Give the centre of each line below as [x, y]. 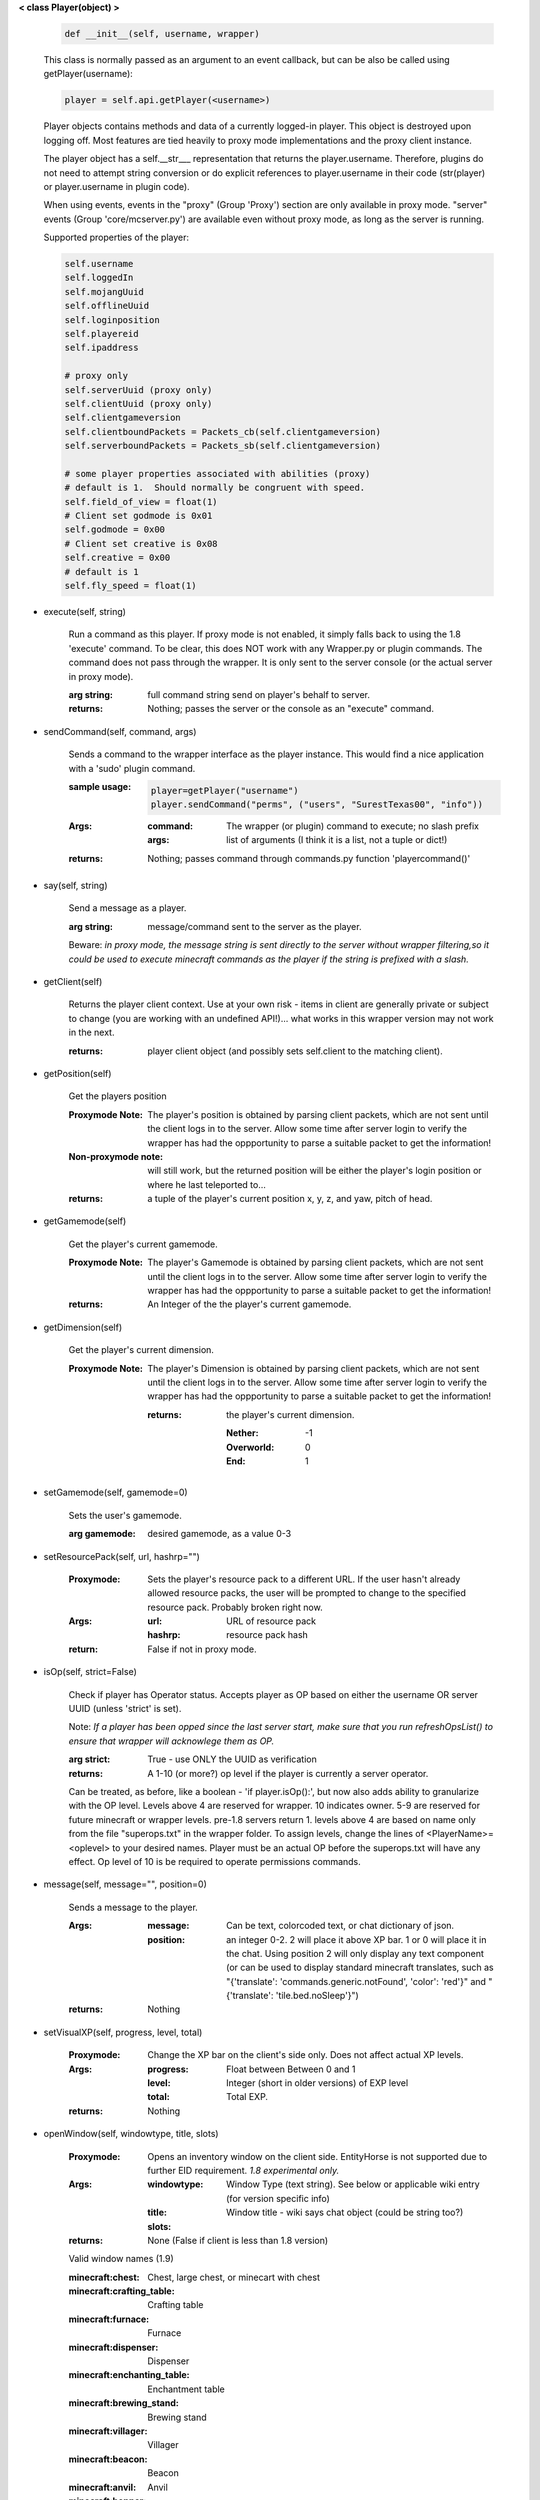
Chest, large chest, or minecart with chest [233, 2277]
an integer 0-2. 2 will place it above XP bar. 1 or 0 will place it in [356, 1939]
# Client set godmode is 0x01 [138, 516]
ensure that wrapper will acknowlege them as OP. [171, 1741]
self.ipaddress [101, 348]
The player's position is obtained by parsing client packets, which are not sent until [318, 1114]
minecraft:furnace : [109, 2319]
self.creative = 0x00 [117, 558]
